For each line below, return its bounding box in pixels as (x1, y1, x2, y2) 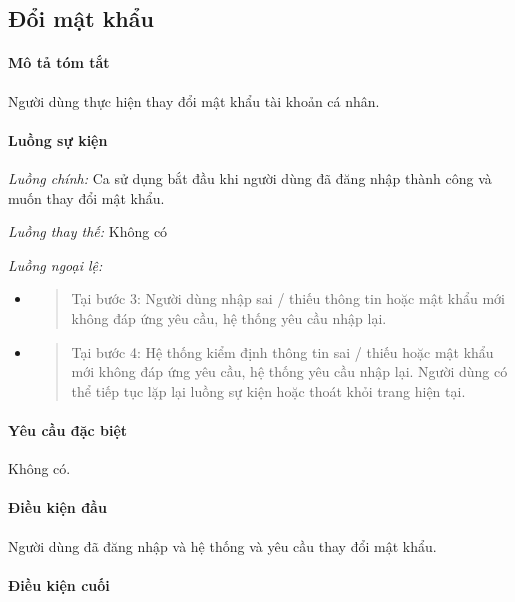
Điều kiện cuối (8, 574, 110, 595)
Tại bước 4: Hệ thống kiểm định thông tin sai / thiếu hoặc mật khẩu (71, 341, 494, 362)
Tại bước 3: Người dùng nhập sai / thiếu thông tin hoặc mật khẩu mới (71, 288, 505, 309)
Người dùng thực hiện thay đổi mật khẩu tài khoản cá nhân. (8, 90, 380, 111)
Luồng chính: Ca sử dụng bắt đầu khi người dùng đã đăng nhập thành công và (8, 167, 492, 188)
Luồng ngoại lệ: (8, 254, 103, 275)
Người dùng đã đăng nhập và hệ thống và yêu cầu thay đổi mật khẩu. (8, 535, 437, 556)
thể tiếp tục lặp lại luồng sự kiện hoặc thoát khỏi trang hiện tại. (71, 380, 466, 401)
